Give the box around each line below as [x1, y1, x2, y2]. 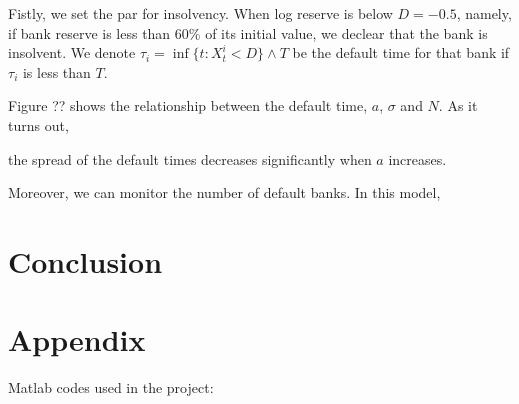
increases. [388, 148, 447, 169]
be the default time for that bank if [292, 42, 510, 63]
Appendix [8, 319, 146, 360]
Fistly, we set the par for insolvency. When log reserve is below [8, 3, 393, 23]
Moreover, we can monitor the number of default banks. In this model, [8, 182, 441, 203]
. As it [438, 95, 478, 116]
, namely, [456, 3, 512, 23]
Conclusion [8, 240, 163, 281]
